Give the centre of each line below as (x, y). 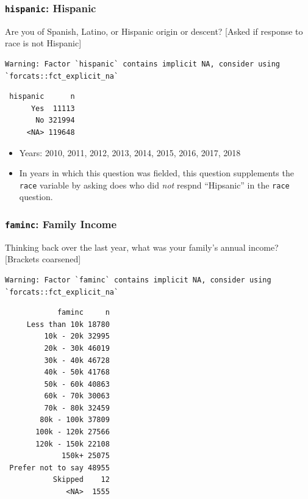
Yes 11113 (53, 108)
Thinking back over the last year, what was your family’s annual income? (142, 247)
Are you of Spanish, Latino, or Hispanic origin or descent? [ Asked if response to (154, 31)
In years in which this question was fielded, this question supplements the (156, 173)
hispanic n (42, 97)
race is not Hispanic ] (43, 43)
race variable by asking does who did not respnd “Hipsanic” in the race (154, 185)
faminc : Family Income (61, 224)
